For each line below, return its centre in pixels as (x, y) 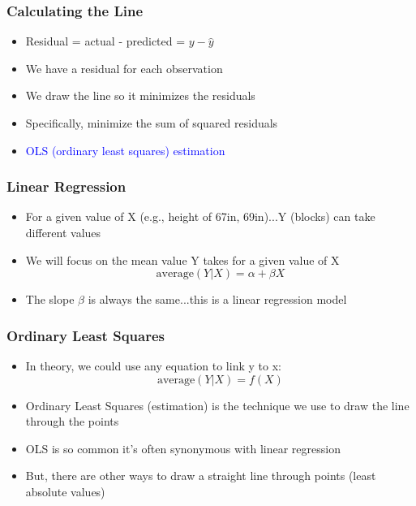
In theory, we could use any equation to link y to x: (153, 365)
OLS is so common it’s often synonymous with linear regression (183, 448)
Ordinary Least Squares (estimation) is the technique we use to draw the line (217, 405)
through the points (72, 421)
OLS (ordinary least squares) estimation (125, 150)
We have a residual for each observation (124, 68)
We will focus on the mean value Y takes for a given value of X (182, 259)
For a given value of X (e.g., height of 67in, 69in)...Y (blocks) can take (200, 216)
